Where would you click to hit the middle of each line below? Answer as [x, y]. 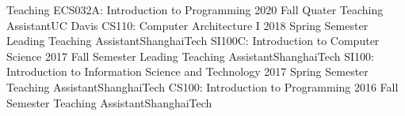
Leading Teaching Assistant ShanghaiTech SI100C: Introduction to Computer [193, 41]
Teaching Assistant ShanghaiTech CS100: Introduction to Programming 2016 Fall [202, 86]
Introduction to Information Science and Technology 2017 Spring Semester [187, 71]
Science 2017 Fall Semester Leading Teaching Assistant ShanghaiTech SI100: [190, 56]
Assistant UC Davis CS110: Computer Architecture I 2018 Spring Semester [187, 25]
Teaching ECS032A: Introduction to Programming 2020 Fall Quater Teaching [195, 9]
